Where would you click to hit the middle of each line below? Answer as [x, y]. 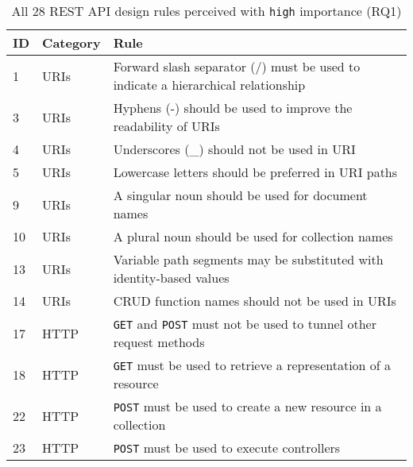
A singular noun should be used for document [240, 195]
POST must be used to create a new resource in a [247, 406]
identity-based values [171, 278]
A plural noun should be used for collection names [253, 236]
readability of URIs [166, 126]
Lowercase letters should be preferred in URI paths [255, 172]
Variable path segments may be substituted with [248, 259]
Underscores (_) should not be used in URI [234, 149]
